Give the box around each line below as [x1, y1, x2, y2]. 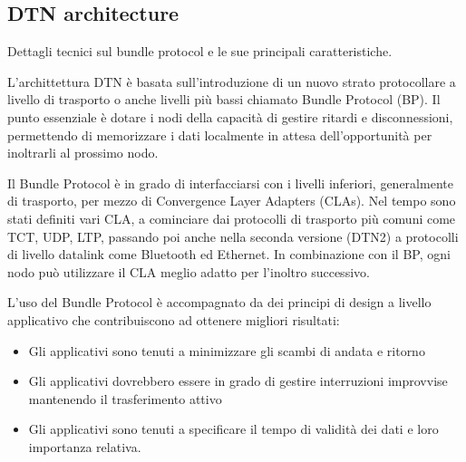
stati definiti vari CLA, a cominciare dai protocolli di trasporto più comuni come [7, 208, 456, 227]
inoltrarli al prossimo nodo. [7, 143, 159, 162]
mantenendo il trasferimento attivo [28, 389, 222, 408]
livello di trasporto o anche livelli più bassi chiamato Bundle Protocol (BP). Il [7, 90, 441, 109]
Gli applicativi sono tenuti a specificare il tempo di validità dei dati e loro [28, 419, 439, 438]
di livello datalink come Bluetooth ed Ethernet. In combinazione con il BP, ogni [7, 245, 451, 264]
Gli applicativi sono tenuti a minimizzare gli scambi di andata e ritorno [28, 341, 425, 360]
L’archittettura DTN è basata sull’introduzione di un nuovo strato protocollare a [7, 72, 456, 91]
